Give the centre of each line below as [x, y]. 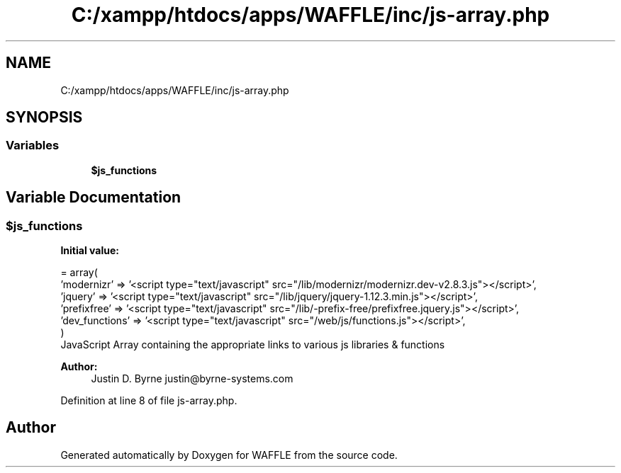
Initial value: [90, 251]
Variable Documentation [94, 198]
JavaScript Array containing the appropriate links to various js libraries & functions [253, 345]
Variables [33, 146]
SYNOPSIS [44, 118]
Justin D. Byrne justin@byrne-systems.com [192, 379]
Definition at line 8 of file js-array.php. [149, 401]
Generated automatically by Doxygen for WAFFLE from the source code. [229, 455]
